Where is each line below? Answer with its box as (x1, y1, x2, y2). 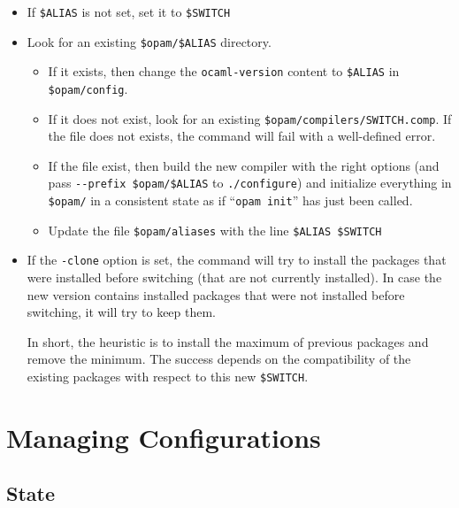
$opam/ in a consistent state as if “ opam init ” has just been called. (48, 191, 413, 210)
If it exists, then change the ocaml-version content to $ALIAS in (48, 62, 400, 81)
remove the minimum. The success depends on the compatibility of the (27, 350, 411, 368)
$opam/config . (48, 79, 128, 97)
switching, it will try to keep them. (27, 303, 217, 321)
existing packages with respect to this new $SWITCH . (27, 367, 309, 386)
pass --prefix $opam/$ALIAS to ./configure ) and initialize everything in (48, 173, 452, 192)
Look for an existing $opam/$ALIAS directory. (27, 32, 272, 50)
